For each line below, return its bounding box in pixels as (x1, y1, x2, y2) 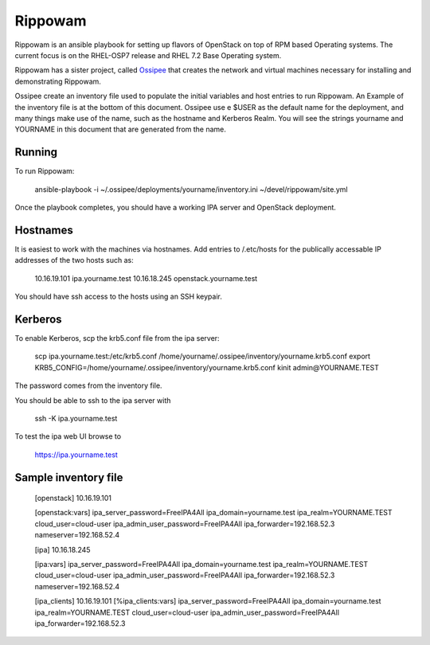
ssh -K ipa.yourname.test (34, 413, 118, 423)
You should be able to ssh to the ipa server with (14, 395, 171, 405)
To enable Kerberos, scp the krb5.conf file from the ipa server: (14, 333, 220, 342)
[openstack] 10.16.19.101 (34, 494, 111, 503)
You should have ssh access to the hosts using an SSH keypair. (14, 291, 222, 302)
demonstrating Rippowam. (14, 76, 101, 86)
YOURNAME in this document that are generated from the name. (14, 124, 227, 135)
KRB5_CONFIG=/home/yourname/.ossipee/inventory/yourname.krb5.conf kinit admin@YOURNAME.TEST (34, 362, 380, 372)
